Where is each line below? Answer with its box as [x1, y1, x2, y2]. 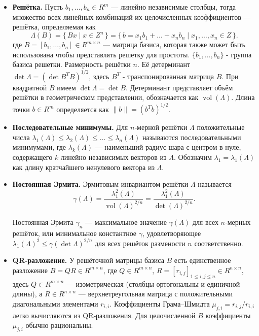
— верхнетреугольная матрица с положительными [78, 288, 233, 299]
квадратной [12, 82, 47, 92]
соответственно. [194, 238, 243, 248]
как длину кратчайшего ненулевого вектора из [12, 161, 155, 172]
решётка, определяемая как [12, 21, 96, 32]
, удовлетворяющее [142, 227, 201, 238]
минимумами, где [12, 142, 66, 152]
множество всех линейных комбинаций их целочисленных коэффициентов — [12, 11, 251, 22]
